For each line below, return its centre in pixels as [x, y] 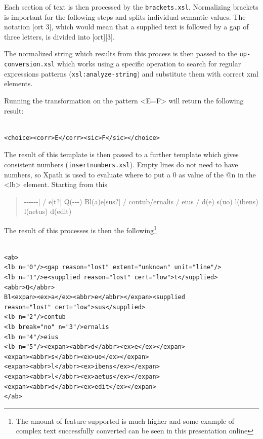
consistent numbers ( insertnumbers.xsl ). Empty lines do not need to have [121, 164]
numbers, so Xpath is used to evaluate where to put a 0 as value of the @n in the [130, 174]
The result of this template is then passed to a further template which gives [121, 154]
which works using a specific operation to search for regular [149, 64]
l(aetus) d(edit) [48, 211]
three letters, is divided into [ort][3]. [59, 36]
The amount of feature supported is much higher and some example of [125, 420]
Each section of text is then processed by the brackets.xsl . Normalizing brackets [131, 7]
